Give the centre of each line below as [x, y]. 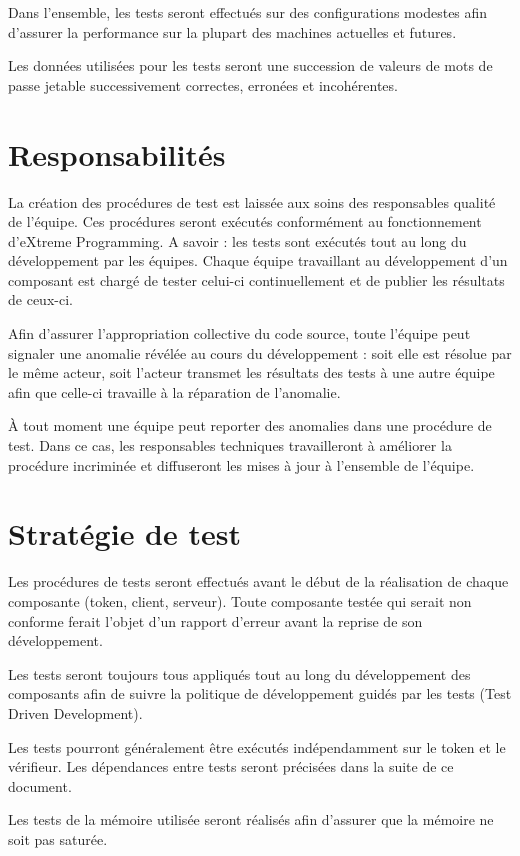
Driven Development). [75, 712]
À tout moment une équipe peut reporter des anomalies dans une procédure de [250, 425]
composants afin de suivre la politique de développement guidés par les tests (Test [260, 693]
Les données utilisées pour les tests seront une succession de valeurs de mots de [250, 65]
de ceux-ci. [40, 299]
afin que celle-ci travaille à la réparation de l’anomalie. [174, 391]
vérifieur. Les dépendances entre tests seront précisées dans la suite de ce [231, 766]
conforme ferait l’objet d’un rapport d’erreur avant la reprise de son [215, 620]
